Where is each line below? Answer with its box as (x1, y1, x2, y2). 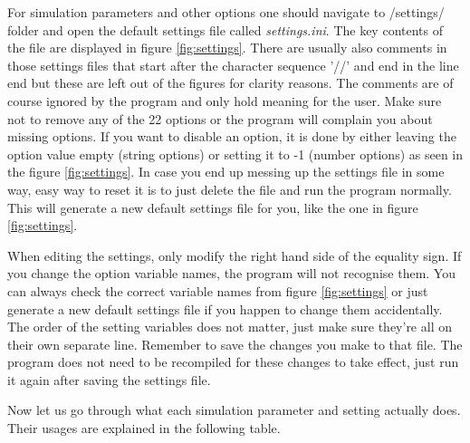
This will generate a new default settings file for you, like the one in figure (7, 197, 418, 217)
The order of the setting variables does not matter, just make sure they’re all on (7, 317, 452, 336)
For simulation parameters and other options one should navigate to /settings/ (7, 3, 445, 21)
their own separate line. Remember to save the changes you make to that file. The (7, 334, 463, 353)
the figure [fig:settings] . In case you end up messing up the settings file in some (7, 162, 445, 181)
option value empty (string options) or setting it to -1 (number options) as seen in (7, 144, 464, 163)
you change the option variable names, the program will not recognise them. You (7, 264, 456, 283)
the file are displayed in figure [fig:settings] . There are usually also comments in (7, 38, 447, 57)
